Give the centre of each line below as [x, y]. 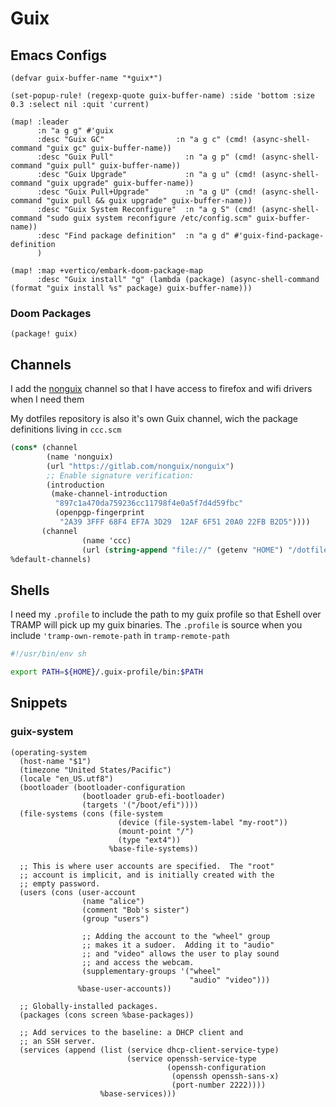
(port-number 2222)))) [219, 1085]
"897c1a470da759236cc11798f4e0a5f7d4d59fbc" [149, 503]
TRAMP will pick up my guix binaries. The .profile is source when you [156, 625]
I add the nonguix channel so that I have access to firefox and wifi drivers [161, 389]
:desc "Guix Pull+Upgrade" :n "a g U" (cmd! [146, 192]
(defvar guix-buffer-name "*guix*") [86, 78]
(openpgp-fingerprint [99, 513]
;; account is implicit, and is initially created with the [147, 875]
